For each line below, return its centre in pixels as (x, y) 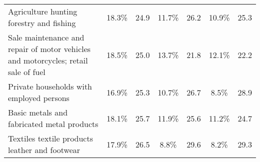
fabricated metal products (53, 124)
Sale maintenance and (46, 37)
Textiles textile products (51, 138)
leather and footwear (44, 150)
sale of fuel (27, 72)
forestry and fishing (42, 23)
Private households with (50, 86)
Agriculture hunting (43, 11)
